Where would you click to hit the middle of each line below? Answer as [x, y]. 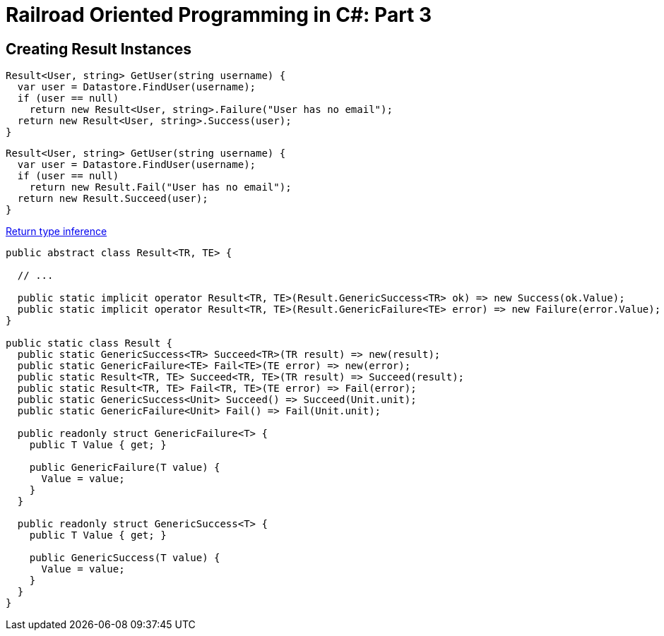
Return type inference [57, 232]
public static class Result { [89, 343]
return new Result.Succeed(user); [113, 199]
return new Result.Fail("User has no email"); [160, 187]
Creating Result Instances [99, 49]
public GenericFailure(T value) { [125, 468]
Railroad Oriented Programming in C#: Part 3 [219, 15]
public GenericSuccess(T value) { [125, 558]
